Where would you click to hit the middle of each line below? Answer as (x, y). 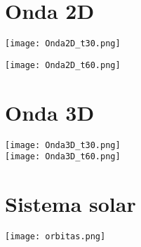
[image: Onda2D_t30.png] (63, 44)
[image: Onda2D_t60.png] (63, 65)
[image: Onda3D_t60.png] (63, 157)
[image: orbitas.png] (55, 236)
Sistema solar (70, 204)
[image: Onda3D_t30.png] (63, 145)
